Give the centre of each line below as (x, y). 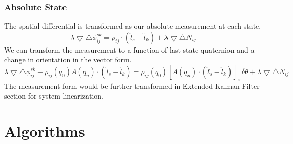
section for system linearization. (54, 96)
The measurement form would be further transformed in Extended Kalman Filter (132, 86)
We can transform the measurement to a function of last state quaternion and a (129, 49)
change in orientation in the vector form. (68, 59)
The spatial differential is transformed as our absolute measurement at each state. (133, 26)
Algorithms (45, 131)
